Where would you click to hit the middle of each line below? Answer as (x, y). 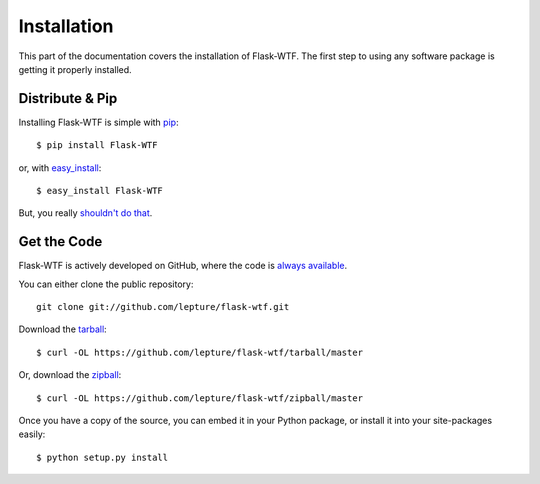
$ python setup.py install (102, 457)
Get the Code (60, 241)
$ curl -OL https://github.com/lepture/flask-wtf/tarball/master (200, 352)
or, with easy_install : (60, 167)
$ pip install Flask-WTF (97, 145)
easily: (32, 434)
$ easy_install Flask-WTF (100, 191)
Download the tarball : (62, 329)
